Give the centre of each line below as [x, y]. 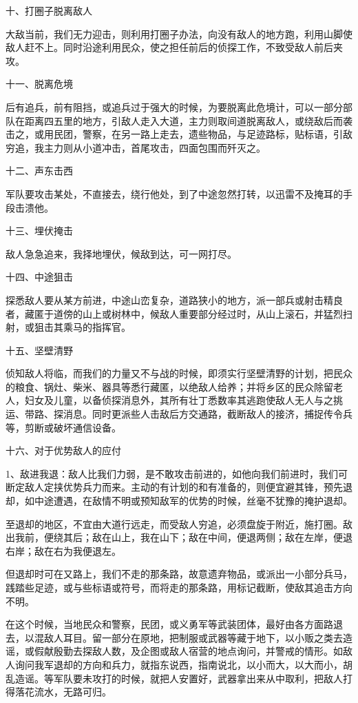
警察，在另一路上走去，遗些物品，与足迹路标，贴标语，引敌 [217, 134]
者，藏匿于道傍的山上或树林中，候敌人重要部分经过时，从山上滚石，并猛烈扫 [179, 313]
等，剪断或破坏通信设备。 [63, 427]
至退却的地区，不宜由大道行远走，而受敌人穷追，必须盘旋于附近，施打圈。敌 [179, 523]
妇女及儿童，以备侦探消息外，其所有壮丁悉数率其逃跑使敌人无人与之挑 [183, 400]
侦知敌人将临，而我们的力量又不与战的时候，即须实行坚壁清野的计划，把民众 [179, 373]
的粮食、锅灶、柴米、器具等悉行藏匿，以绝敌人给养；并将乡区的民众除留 [169, 386]
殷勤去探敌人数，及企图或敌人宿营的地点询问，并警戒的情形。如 [198, 651]
